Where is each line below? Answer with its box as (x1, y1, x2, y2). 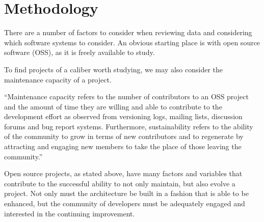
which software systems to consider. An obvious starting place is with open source (4, 37, 260, 47)
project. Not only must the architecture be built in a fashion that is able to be (4, 188, 249, 199)
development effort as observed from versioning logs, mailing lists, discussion (4, 111, 243, 122)
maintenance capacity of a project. (4, 74, 112, 85)
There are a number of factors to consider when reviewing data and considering (4, 27, 252, 38)
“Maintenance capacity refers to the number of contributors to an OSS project (4, 91, 249, 102)
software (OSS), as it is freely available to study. (4, 47, 155, 58)
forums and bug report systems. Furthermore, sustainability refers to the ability (4, 121, 253, 131)
